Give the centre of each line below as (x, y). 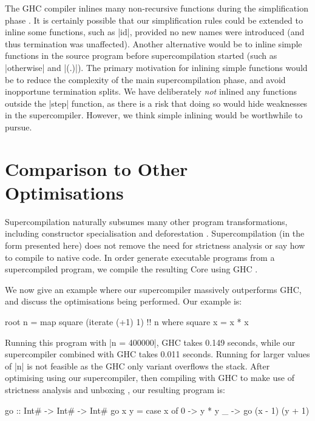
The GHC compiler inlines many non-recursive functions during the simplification (157, 8)
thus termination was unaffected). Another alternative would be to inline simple (154, 43)
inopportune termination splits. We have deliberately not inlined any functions (151, 91)
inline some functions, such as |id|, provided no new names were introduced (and (155, 32)
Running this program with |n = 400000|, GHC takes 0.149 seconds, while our (150, 342)
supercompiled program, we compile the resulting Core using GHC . (131, 269)
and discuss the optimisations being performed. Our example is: (124, 301)
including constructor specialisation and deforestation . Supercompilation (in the (155, 233)
